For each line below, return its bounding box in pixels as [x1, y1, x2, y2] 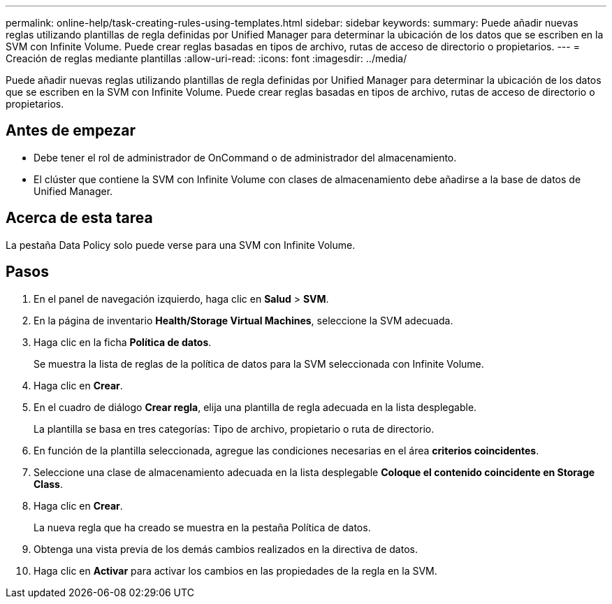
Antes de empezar [6, 122, 136, 140]
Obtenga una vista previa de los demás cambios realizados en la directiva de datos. [34, 542, 418, 555]
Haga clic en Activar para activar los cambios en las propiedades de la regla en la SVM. [34, 564, 437, 577]
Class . [34, 477, 64, 490]
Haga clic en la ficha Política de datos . [34, 336, 212, 348]
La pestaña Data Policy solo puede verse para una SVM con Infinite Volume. [6, 238, 356, 251]
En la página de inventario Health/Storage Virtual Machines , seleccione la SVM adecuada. [34, 314, 453, 326]
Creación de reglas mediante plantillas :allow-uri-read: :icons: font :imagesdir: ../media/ [6, 52, 407, 64]
